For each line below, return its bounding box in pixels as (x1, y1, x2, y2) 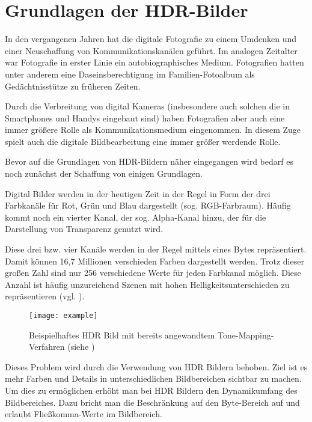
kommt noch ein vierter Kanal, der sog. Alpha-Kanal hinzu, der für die (5, 210, 266, 223)
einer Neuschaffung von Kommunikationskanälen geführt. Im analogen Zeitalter (5, 44, 298, 57)
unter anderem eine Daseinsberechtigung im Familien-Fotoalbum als (5, 67, 255, 80)
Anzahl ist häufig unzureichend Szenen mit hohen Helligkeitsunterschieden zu (5, 278, 290, 290)
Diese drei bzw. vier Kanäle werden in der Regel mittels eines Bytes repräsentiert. (5, 243, 307, 255)
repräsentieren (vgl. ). (5, 290, 85, 302)
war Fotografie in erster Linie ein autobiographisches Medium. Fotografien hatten (5, 56, 304, 69)
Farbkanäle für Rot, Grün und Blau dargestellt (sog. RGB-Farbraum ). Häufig (5, 199, 291, 212)
